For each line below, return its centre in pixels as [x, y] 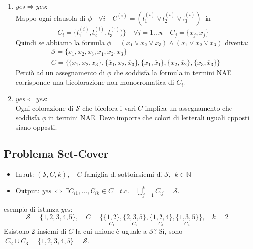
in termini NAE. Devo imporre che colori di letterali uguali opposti [149, 117]
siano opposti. [36, 127]
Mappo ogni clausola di [50, 17]
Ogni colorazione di [45, 108]
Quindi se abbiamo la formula [60, 42]
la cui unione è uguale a [111, 231]
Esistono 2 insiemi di [35, 231]
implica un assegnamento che [188, 108]
